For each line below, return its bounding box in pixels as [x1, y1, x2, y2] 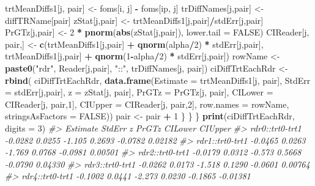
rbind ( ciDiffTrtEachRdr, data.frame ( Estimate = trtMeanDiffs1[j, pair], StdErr [5, 73, 311, 86]
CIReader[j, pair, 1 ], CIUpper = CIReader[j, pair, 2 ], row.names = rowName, [5, 97, 289, 110]
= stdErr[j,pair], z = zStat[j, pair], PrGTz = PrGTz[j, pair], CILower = [5, 86, 273, 99]
